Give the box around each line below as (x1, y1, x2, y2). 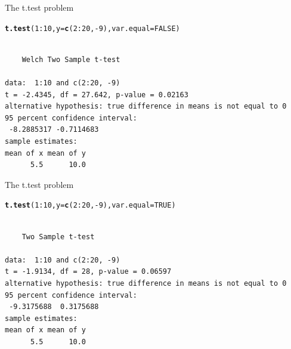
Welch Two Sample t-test (21, 55, 120, 64)
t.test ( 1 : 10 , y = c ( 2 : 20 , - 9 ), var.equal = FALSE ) (5, 24, 180, 33)
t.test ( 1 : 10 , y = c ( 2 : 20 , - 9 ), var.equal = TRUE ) (5, 201, 176, 210)
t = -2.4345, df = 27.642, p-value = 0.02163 (5, 90, 188, 99)
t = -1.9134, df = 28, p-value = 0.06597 (5, 267, 172, 276)
